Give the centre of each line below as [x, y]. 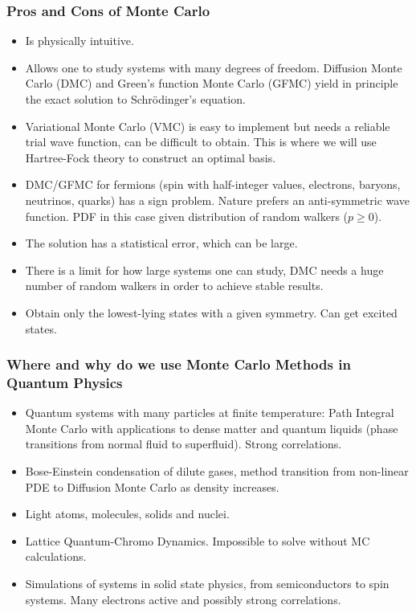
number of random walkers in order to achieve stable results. [174, 286]
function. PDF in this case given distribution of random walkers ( [187, 216]
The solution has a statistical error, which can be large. [161, 243]
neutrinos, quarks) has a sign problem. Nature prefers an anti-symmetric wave [218, 200]
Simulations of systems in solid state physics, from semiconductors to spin [207, 584]
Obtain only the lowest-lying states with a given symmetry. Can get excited [211, 312]
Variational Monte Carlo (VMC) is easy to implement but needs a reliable [208, 126]
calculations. [56, 556]
